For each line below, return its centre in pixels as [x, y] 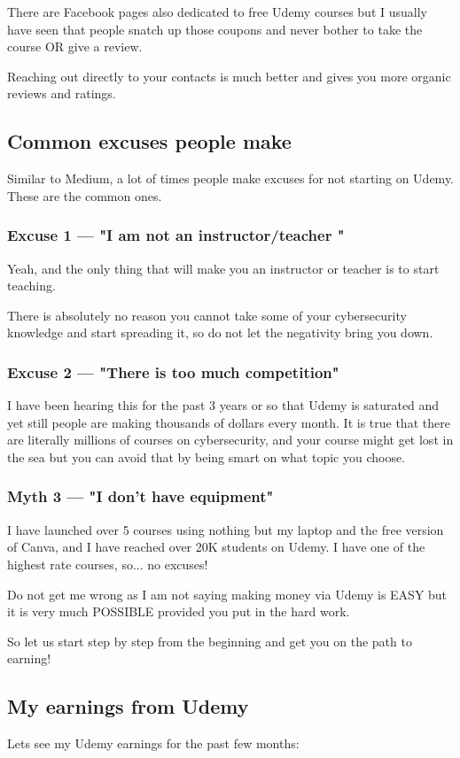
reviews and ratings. [62, 93]
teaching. [31, 286]
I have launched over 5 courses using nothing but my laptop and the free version [226, 529]
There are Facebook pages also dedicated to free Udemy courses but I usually [217, 12]
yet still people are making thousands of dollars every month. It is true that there [229, 422]
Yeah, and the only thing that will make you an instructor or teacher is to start [223, 268]
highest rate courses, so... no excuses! [108, 564]
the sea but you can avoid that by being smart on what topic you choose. [207, 456]
